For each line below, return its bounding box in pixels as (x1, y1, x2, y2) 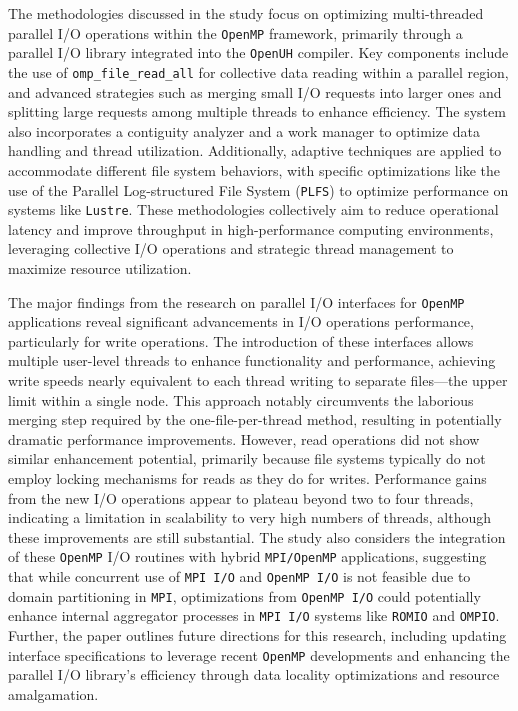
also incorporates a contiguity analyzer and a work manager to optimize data (8, 120, 481, 141)
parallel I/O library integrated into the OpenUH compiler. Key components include (8, 42, 509, 63)
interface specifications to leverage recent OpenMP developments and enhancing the (8, 644, 510, 665)
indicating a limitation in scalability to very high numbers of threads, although (8, 507, 492, 528)
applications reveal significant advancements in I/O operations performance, (8, 311, 474, 332)
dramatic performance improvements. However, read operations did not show (8, 428, 480, 449)
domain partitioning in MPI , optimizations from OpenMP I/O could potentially (8, 585, 481, 606)
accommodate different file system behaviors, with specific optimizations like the (8, 159, 500, 180)
